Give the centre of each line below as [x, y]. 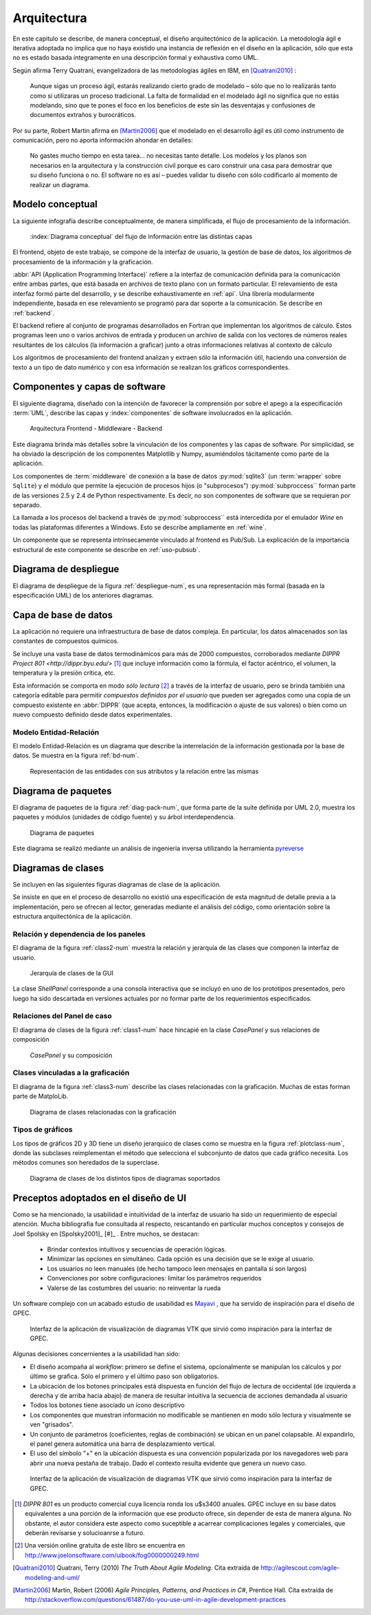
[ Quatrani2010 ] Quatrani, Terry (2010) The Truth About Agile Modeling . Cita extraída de [136, 1568]
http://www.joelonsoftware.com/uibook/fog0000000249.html [112, 1555]
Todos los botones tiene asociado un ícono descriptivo [107, 1405]
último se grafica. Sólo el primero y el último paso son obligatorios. [124, 1376]
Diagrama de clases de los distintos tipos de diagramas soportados [125, 1178]
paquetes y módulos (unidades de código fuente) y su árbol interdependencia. [124, 817]
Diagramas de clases [58, 868]
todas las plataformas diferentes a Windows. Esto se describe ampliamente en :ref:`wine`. [140, 527]
